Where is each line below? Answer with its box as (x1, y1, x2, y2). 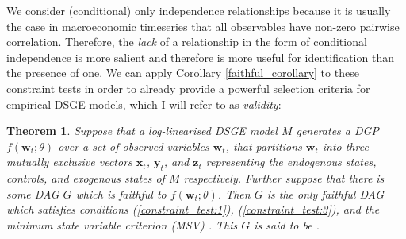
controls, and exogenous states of (6, 170, 165, 187)
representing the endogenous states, (205, 153, 377, 170)
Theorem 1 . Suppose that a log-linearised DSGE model (6, 122, 278, 139)
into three (322, 137, 369, 154)
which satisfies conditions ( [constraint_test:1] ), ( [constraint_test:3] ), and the (6, 201, 380, 218)
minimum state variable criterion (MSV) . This (6, 216, 238, 233)
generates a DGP (296, 122, 379, 139)
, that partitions (225, 137, 302, 154)
